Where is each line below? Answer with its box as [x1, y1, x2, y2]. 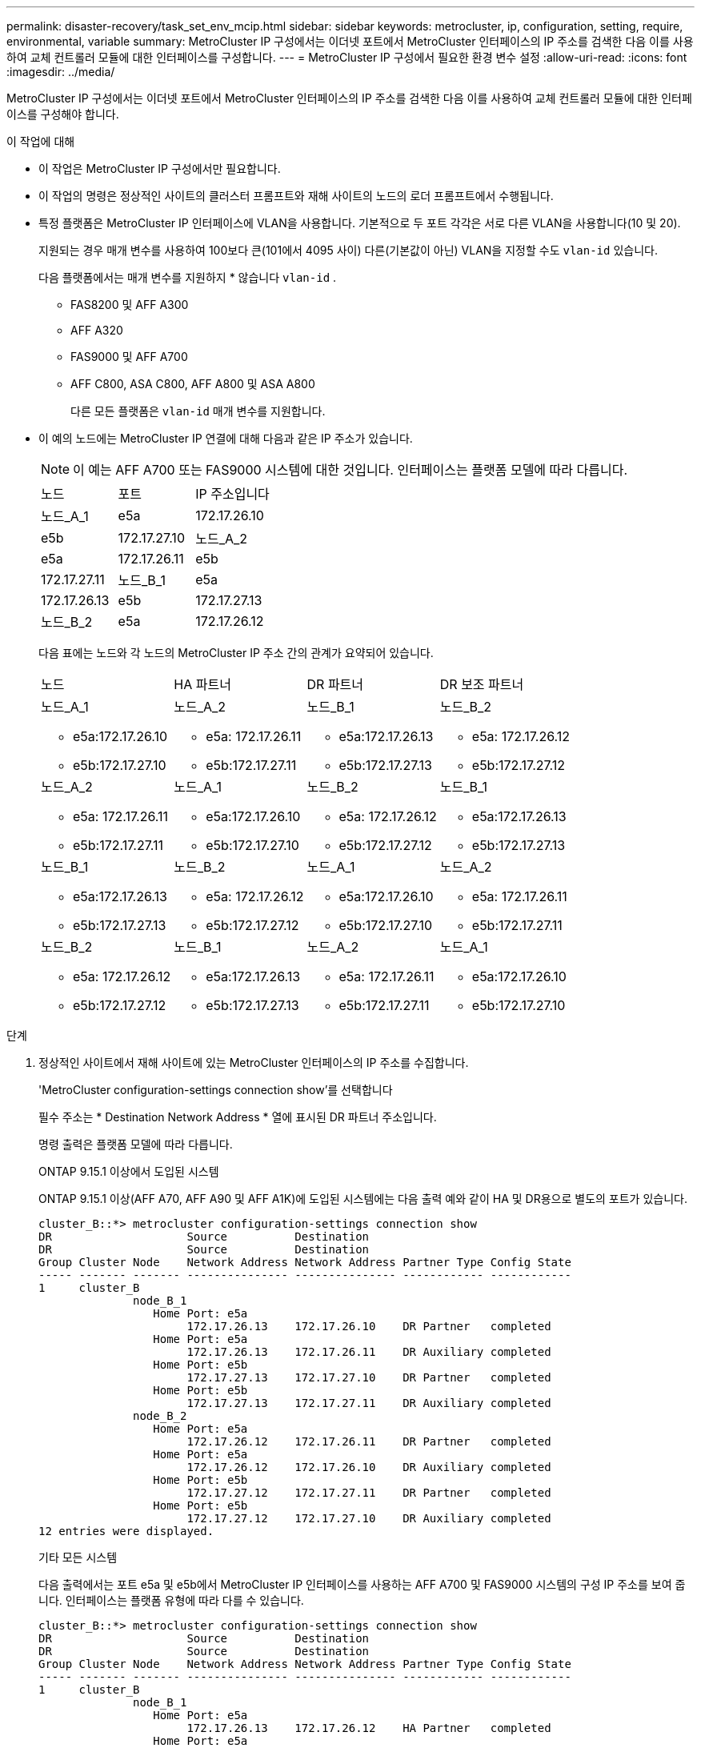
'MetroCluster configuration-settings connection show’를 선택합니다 [38, 1083, 393, 1097]
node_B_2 [133, 1409, 187, 1422]
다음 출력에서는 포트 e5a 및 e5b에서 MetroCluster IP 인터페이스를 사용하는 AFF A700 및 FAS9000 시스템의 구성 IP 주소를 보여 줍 [38, 1578, 686, 1591]
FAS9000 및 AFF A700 [70, 350, 188, 363]
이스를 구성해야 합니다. [6, 107, 119, 121]
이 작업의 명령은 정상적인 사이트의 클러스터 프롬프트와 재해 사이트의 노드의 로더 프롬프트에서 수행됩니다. [38, 189, 554, 202]
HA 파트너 [174, 676, 231, 692]
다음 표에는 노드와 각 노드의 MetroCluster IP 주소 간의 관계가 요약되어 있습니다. [38, 646, 434, 660]
